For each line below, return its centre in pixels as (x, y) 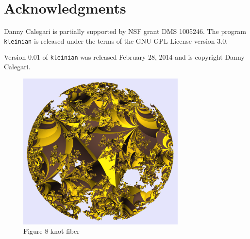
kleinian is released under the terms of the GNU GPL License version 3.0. (116, 40)
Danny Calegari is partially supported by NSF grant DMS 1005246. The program (125, 31)
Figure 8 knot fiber (51, 231)
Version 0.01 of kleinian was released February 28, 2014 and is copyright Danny (124, 57)
